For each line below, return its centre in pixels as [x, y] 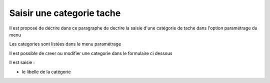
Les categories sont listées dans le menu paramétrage [65, 44]
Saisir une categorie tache [65, 13]
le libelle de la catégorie [46, 71]
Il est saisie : [22, 62]
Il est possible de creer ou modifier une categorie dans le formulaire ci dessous [91, 53]
